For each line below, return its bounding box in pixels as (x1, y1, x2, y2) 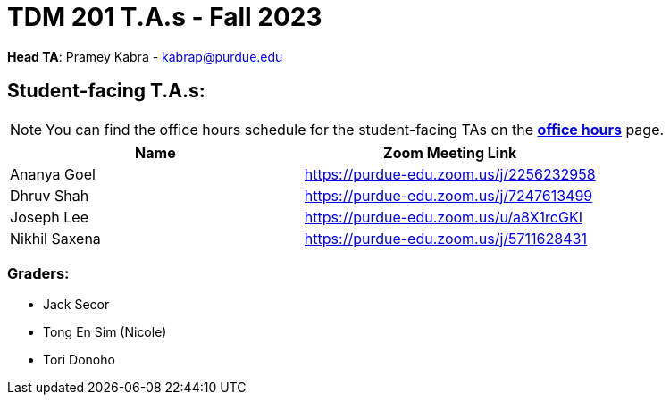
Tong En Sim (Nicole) (43, 324, 167, 340)
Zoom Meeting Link (383, 143, 517, 162)
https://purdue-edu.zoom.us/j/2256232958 (304, 164, 596, 183)
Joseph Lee (10, 207, 88, 226)
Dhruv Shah (10, 186, 89, 205)
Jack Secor (43, 297, 110, 313)
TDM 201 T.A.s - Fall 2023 (7, 2, 322, 32)
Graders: (7, 264, 70, 282)
